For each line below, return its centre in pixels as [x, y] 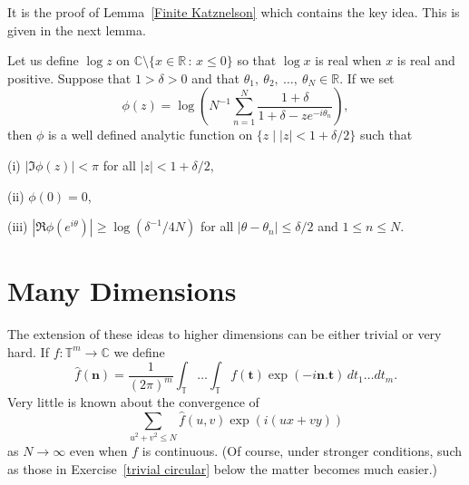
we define [139, 351]
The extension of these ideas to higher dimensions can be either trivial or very [225, 334]
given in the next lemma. [77, 29]
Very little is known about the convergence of [133, 402]
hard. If [28, 351]
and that [216, 78]
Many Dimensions [122, 291]
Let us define [43, 60]
